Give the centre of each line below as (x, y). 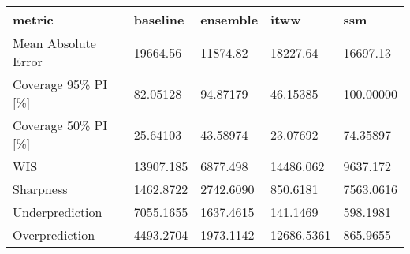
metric (33, 19)
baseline (159, 19)
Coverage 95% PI (60, 84)
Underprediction (58, 212)
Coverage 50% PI (60, 125)
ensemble (229, 19)
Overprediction (54, 235)
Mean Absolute (54, 43)
